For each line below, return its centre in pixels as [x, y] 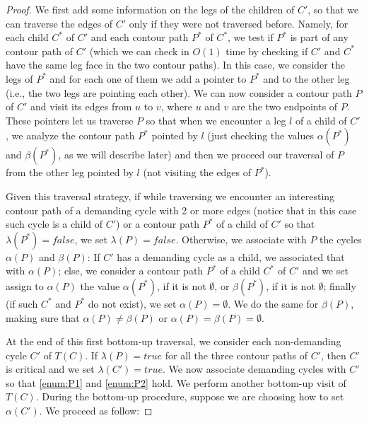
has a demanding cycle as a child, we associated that [231, 256]
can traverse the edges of [59, 23]
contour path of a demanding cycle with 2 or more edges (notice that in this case [181, 210]
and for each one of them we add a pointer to [148, 78]
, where [176, 106]
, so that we [333, 9]
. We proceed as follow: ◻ [96, 411]
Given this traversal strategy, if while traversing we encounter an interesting [170, 196]
